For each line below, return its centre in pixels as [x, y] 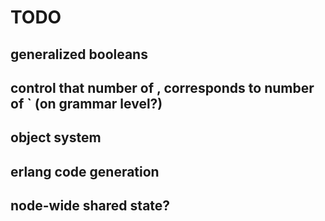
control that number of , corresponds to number [162, 87]
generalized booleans [79, 54]
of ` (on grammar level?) [86, 103]
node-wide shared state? [90, 206]
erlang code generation [85, 171]
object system [56, 137]
